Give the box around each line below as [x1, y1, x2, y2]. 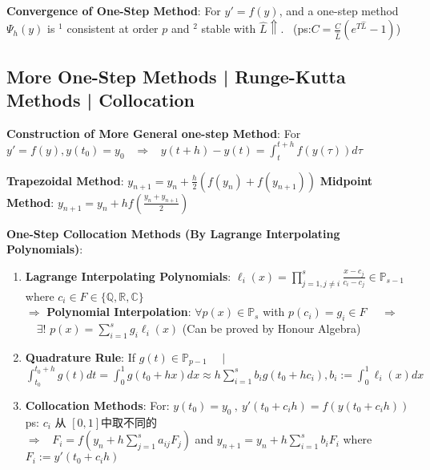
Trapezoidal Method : [6, 172, 124, 188]
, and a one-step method [279, 2, 399, 18]
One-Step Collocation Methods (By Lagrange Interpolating [6, 225, 340, 241]
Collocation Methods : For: [25, 397, 170, 414]
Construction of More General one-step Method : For [6, 124, 301, 141]
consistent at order [66, 20, 159, 37]
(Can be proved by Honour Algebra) [182, 320, 361, 337]
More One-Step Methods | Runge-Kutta [6, 63, 346, 88]
